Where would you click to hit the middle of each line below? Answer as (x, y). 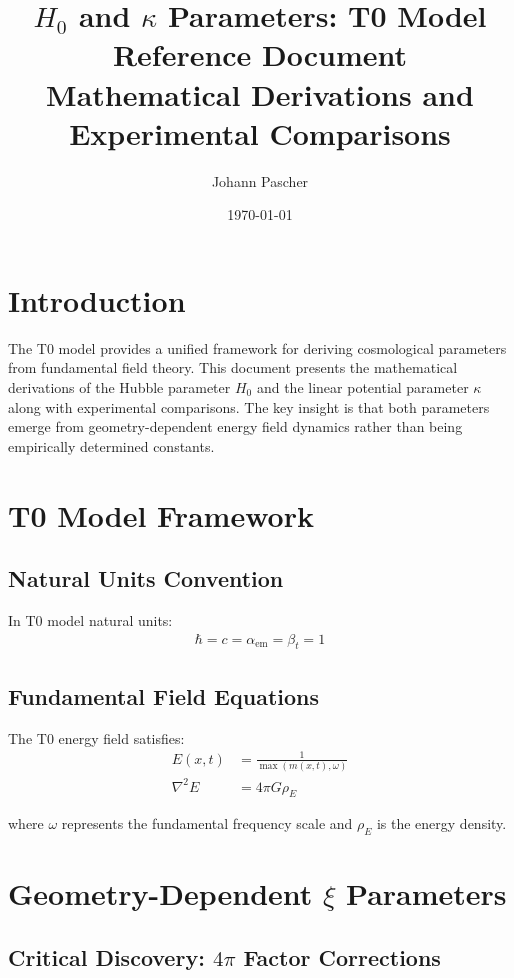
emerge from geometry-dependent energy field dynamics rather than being (235, 426)
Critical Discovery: (106, 956)
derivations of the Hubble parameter (119, 387)
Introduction (97, 299)
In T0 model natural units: (90, 619)
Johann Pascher (260, 180)
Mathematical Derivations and (260, 93)
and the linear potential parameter (362, 387)
